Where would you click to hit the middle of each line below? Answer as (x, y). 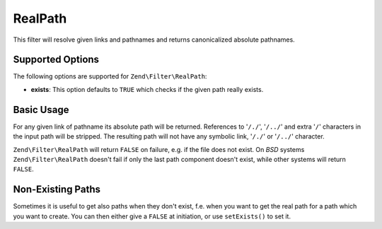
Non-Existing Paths (57, 190)
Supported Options (56, 60)
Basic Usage (41, 110)
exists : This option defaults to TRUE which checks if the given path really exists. (147, 89)
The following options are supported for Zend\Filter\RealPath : (110, 76)
